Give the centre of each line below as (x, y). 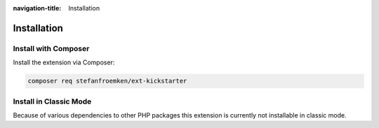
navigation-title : (37, 8)
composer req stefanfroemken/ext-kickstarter (107, 81)
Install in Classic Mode (52, 101)
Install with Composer (51, 48)
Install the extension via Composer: (64, 62)
